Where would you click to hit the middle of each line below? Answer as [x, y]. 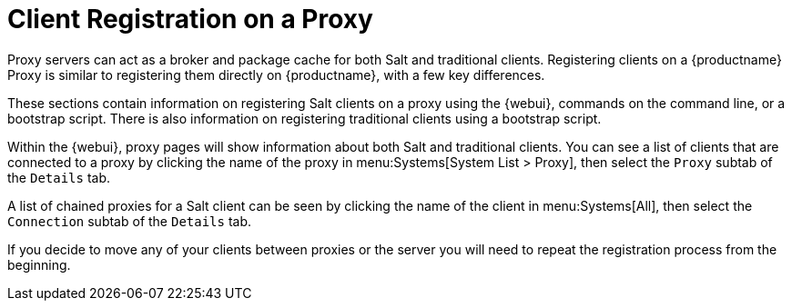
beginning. [39, 264]
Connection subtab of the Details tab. [130, 221]
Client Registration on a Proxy [190, 19]
